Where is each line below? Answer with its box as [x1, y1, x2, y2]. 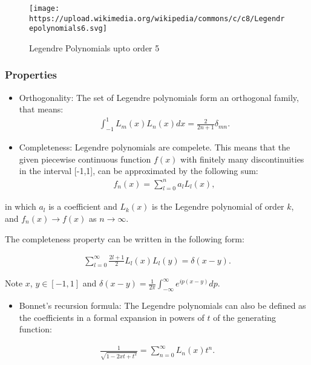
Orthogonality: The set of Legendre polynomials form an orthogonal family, [19, 91, 299, 103]
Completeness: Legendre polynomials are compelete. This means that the [19, 141, 290, 153]
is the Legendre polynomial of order [152, 200, 284, 213]
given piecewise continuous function [19, 152, 151, 165]
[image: [29, 4, 60, 13]
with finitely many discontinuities [180, 152, 304, 165]
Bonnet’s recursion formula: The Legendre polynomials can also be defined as [19, 299, 306, 312]
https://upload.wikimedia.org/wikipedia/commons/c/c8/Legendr [29, 14, 285, 23]
